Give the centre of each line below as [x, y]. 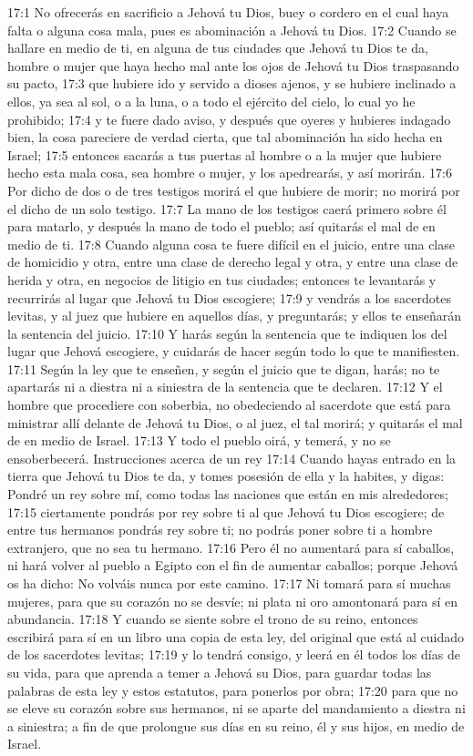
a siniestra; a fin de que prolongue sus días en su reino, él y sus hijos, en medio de [236, 725]
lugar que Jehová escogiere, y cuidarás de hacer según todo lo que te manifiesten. [234, 351]
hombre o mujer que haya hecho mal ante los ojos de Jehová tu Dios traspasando [233, 65]
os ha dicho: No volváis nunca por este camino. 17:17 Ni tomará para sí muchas [229, 583]
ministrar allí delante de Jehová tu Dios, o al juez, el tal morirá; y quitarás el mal [235, 422]
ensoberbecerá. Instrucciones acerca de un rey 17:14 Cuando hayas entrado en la [232, 458]
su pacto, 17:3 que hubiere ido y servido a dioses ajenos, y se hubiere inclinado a [232, 83]
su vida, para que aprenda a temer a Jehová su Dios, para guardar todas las [220, 672]
